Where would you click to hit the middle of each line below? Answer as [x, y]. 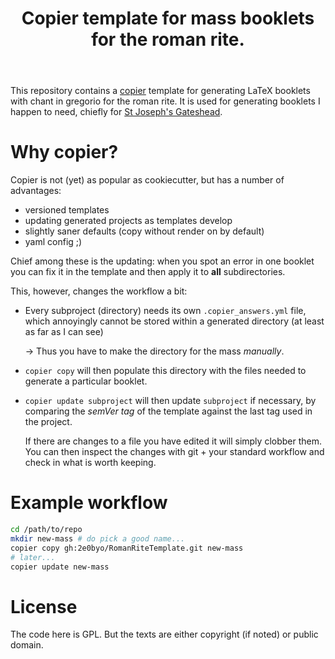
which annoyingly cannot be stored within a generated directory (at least [174, 321]
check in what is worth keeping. [90, 463]
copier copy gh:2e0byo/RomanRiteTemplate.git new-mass [127, 548]
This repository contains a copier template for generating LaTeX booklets [160, 91]
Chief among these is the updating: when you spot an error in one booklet [162, 261]
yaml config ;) [53, 242]
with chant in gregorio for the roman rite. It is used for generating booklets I [165, 101]
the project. [48, 422]
